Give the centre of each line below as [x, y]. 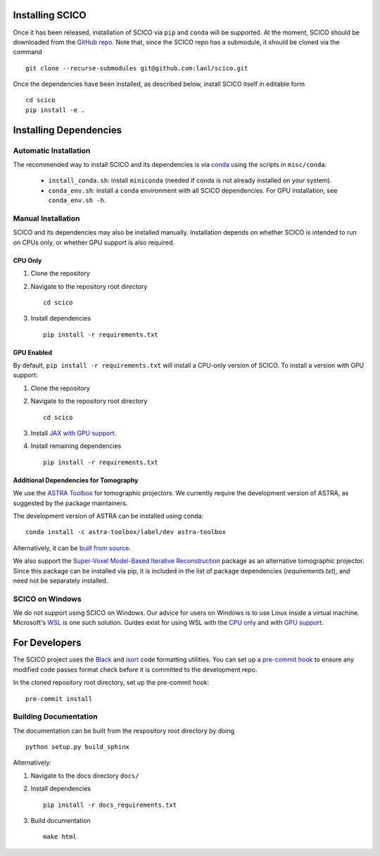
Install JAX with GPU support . [74, 433]
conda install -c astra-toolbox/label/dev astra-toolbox [126, 532]
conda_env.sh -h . [77, 200]
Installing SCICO [50, 15]
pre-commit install [59, 699]
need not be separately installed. [61, 581]
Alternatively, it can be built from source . [72, 548]
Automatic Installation [52, 150]
